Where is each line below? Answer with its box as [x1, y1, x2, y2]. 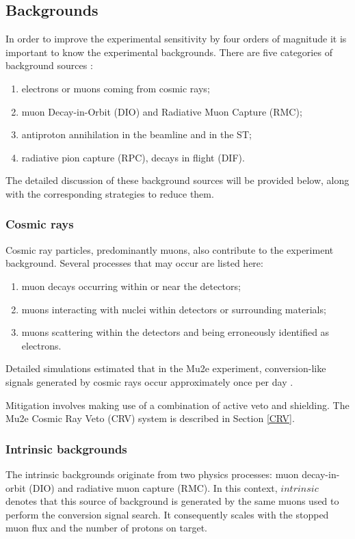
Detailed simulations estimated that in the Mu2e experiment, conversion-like [5, 361, 326, 376]
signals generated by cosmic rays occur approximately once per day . [5, 374, 293, 389]
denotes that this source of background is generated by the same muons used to [5, 494, 339, 508]
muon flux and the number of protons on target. [5, 521, 208, 535]
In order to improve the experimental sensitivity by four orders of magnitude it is [5, 31, 347, 46]
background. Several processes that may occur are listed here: [5, 256, 263, 270]
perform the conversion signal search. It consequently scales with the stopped [5, 507, 329, 521]
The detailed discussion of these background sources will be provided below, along [5, 173, 350, 187]
